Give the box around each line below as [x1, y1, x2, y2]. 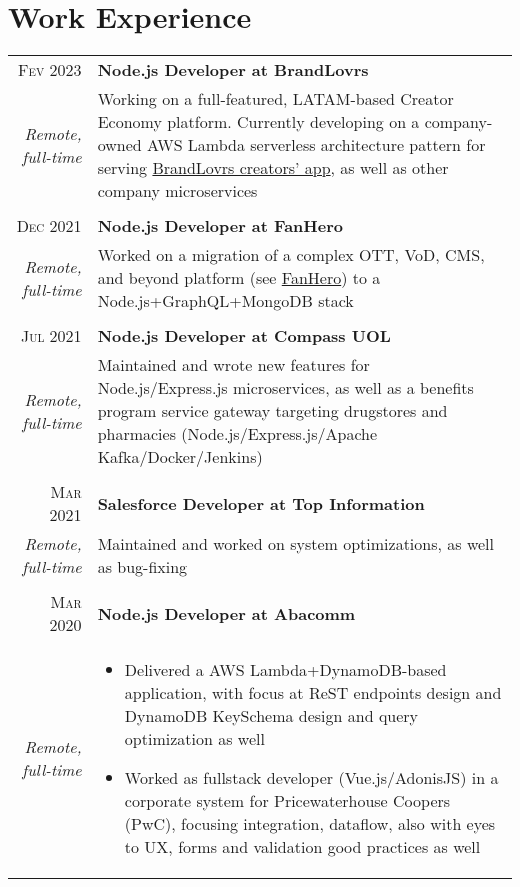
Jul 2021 [20, 324, 82, 348]
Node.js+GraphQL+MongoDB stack [97, 289, 354, 313]
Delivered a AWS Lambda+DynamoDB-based [124, 658, 447, 682]
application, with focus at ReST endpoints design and [124, 681, 502, 705]
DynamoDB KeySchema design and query [124, 704, 419, 728]
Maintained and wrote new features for [97, 353, 370, 377]
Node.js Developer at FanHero [97, 214, 343, 238]
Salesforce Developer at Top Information [97, 491, 425, 515]
